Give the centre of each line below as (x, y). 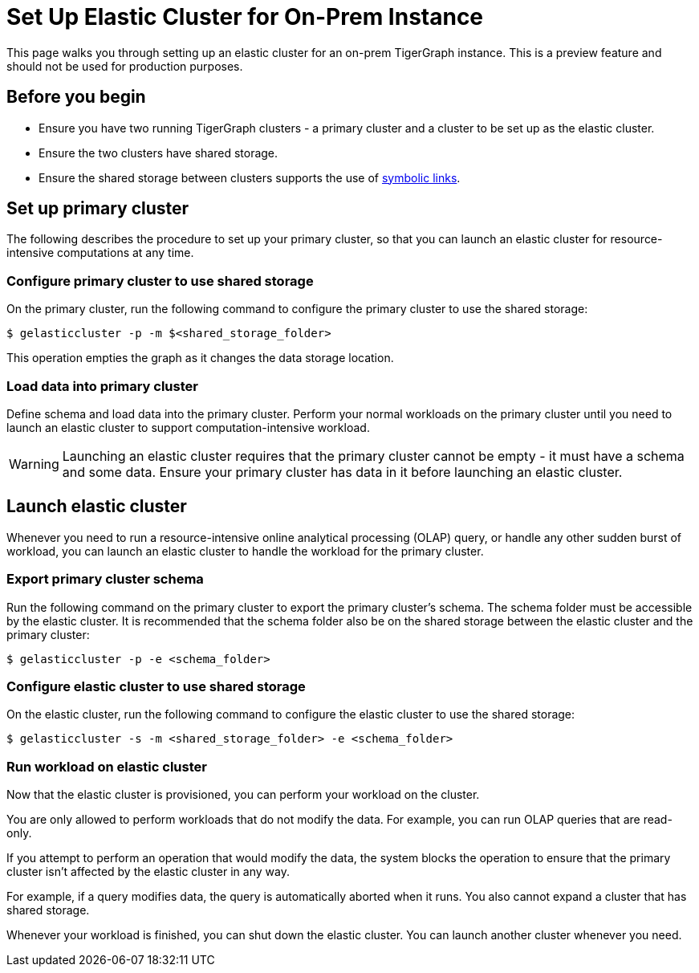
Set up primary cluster (98, 209)
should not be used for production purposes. (125, 66)
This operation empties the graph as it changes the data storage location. (200, 358)
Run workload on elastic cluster (107, 766)
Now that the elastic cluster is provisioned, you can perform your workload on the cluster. (243, 795)
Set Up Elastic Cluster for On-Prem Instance (245, 17)
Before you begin (76, 97)
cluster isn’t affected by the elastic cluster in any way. (148, 872)
